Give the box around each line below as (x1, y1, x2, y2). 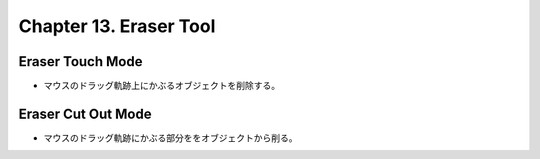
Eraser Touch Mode (18, 53, 143, 70)
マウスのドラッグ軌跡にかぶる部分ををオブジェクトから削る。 (43, 131, 298, 144)
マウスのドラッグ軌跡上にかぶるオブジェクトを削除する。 (43, 80, 280, 92)
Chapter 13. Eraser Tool (18, 15, 216, 37)
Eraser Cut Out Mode (18, 105, 152, 122)
